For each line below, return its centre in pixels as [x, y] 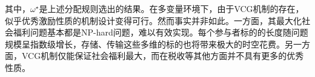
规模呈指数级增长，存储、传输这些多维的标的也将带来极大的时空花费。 [145, 44]
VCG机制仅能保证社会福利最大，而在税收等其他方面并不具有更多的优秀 [163, 56]
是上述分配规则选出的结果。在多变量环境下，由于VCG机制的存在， [171, 8]
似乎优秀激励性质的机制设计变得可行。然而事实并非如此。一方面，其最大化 [153, 20]
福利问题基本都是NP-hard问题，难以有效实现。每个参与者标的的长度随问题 [161, 32]
